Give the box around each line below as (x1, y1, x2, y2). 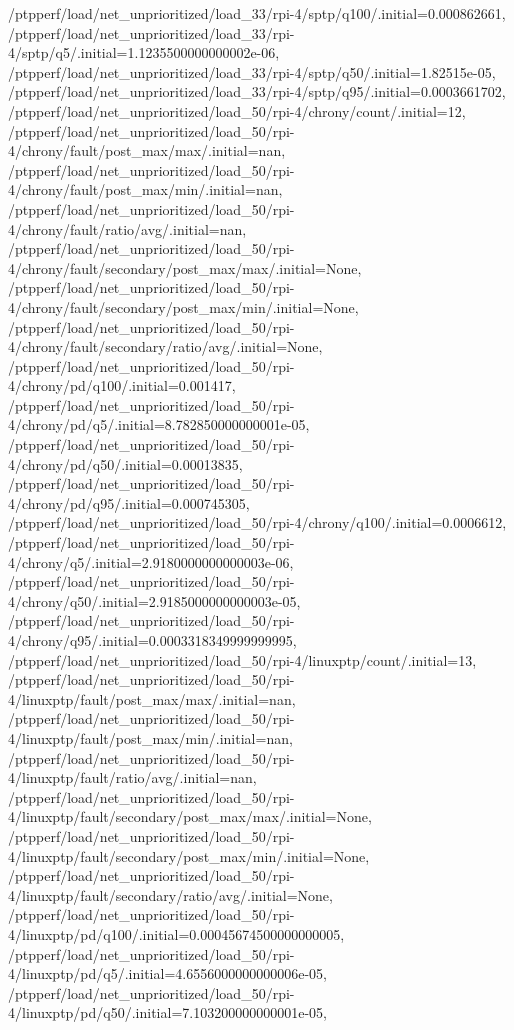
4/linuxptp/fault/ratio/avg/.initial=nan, (8, 767, 257, 788)
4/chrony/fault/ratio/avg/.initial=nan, (8, 218, 247, 239)
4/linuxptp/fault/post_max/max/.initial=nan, (8, 688, 296, 709)
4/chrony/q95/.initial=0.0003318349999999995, (8, 630, 297, 650)
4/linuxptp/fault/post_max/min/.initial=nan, (8, 727, 293, 748)
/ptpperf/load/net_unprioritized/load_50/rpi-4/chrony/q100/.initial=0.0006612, (8, 512, 507, 533)
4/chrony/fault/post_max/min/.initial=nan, (8, 179, 283, 200)
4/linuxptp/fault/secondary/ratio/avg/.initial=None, (8, 884, 333, 905)
